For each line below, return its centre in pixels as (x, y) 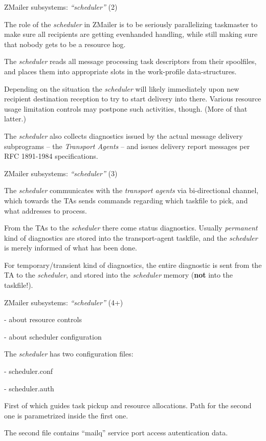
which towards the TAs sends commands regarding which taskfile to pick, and (126, 200)
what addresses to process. (46, 210)
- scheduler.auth (29, 388)
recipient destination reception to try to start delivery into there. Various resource (133, 99)
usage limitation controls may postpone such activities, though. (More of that (126, 108)
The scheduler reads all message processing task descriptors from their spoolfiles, (130, 61)
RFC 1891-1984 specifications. (51, 156)
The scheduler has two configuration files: (69, 354)
